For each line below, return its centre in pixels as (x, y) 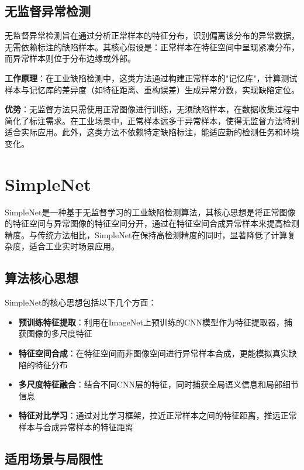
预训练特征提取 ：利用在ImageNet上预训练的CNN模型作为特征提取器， (151, 322)
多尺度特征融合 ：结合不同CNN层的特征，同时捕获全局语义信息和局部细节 (158, 384)
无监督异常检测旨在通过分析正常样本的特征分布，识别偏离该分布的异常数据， (152, 35)
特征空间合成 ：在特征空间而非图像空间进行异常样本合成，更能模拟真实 (153, 353)
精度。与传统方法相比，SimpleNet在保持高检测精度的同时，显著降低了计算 (146, 234)
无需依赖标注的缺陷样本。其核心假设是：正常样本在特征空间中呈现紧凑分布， (152, 47)
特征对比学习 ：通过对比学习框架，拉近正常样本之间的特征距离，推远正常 (158, 415)
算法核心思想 (42, 278)
